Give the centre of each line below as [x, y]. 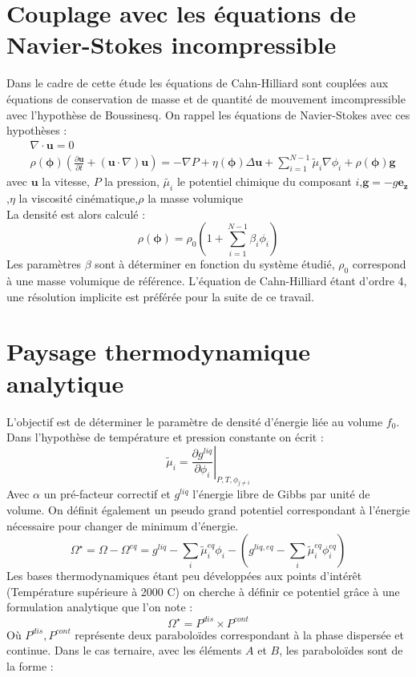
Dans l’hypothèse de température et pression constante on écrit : [165, 437]
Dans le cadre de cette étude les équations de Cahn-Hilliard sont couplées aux [198, 83]
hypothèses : [37, 130]
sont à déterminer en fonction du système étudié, [215, 264]
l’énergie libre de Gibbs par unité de [281, 494]
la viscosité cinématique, [79, 198]
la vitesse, [66, 181]
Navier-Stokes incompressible [172, 44]
